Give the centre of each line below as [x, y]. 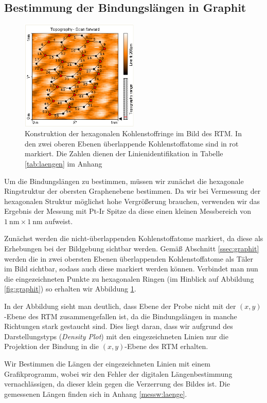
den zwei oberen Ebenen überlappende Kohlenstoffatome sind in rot [132, 143]
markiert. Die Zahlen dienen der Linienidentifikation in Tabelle [124, 153]
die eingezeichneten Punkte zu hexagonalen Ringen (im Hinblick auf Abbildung [129, 278]
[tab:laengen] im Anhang [64, 163]
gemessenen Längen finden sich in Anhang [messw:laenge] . [96, 393]
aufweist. [59, 221]
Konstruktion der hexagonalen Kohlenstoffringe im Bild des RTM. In [133, 133]
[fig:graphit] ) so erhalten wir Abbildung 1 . [70, 289]
